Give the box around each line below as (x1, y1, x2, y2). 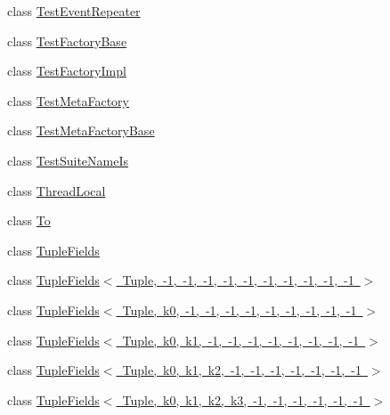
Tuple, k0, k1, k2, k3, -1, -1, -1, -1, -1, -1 (122, 390, 364, 409)
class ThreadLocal (7, 181, 106, 199)
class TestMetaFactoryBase (7, 121, 155, 140)
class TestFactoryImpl (7, 61, 126, 80)
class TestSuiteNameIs (7, 151, 129, 169)
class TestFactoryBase (7, 31, 127, 50)
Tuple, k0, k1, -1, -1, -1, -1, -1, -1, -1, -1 (122, 330, 360, 349)
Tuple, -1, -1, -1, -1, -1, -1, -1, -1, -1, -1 (122, 271, 354, 289)
